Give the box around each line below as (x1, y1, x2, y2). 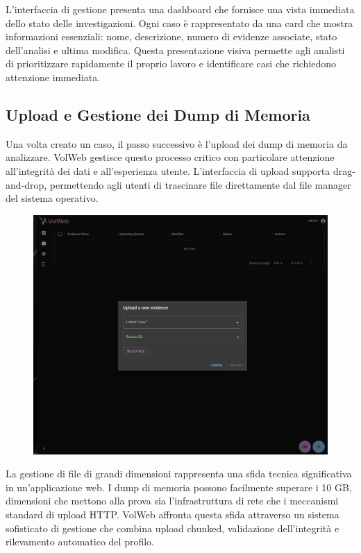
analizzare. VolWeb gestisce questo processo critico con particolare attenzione (6, 150, 335, 164)
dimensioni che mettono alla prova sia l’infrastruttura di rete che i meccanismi (6, 493, 339, 508)
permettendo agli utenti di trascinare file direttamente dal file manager (49, 177, 351, 192)
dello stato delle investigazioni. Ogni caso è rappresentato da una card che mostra (6, 15, 353, 30)
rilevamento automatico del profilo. (6, 534, 154, 549)
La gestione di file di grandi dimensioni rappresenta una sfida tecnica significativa (6, 466, 352, 481)
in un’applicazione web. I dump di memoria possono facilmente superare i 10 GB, (6, 479, 352, 494)
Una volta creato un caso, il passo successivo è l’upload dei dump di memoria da (6, 136, 348, 151)
